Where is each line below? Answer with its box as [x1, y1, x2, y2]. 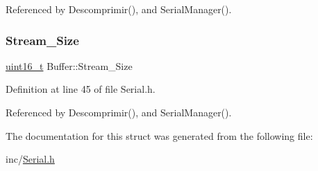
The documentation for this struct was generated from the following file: [6, 128, 313, 143]
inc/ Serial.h [6, 152, 55, 166]
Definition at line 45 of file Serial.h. [6, 82, 156, 96]
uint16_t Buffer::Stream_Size [6, 58, 133, 73]
